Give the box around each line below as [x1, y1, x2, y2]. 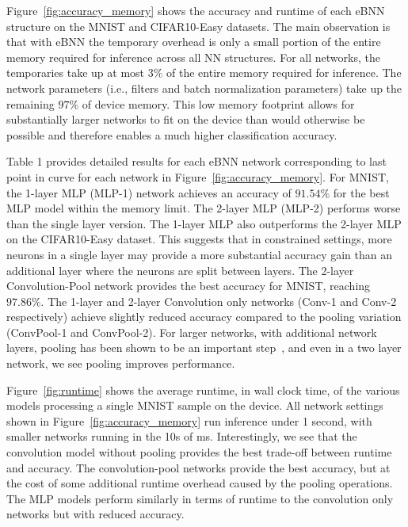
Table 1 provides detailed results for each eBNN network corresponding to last [6, 153, 387, 170]
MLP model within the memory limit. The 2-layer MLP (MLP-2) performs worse [6, 200, 401, 216]
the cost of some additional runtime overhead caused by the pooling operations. [6, 475, 393, 491]
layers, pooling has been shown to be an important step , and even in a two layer [6, 339, 402, 356]
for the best [333, 184, 390, 200]
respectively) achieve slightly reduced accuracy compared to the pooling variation [6, 308, 402, 325]
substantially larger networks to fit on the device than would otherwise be [6, 111, 365, 128]
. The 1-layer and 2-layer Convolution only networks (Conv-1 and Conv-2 [40, 292, 397, 309]
